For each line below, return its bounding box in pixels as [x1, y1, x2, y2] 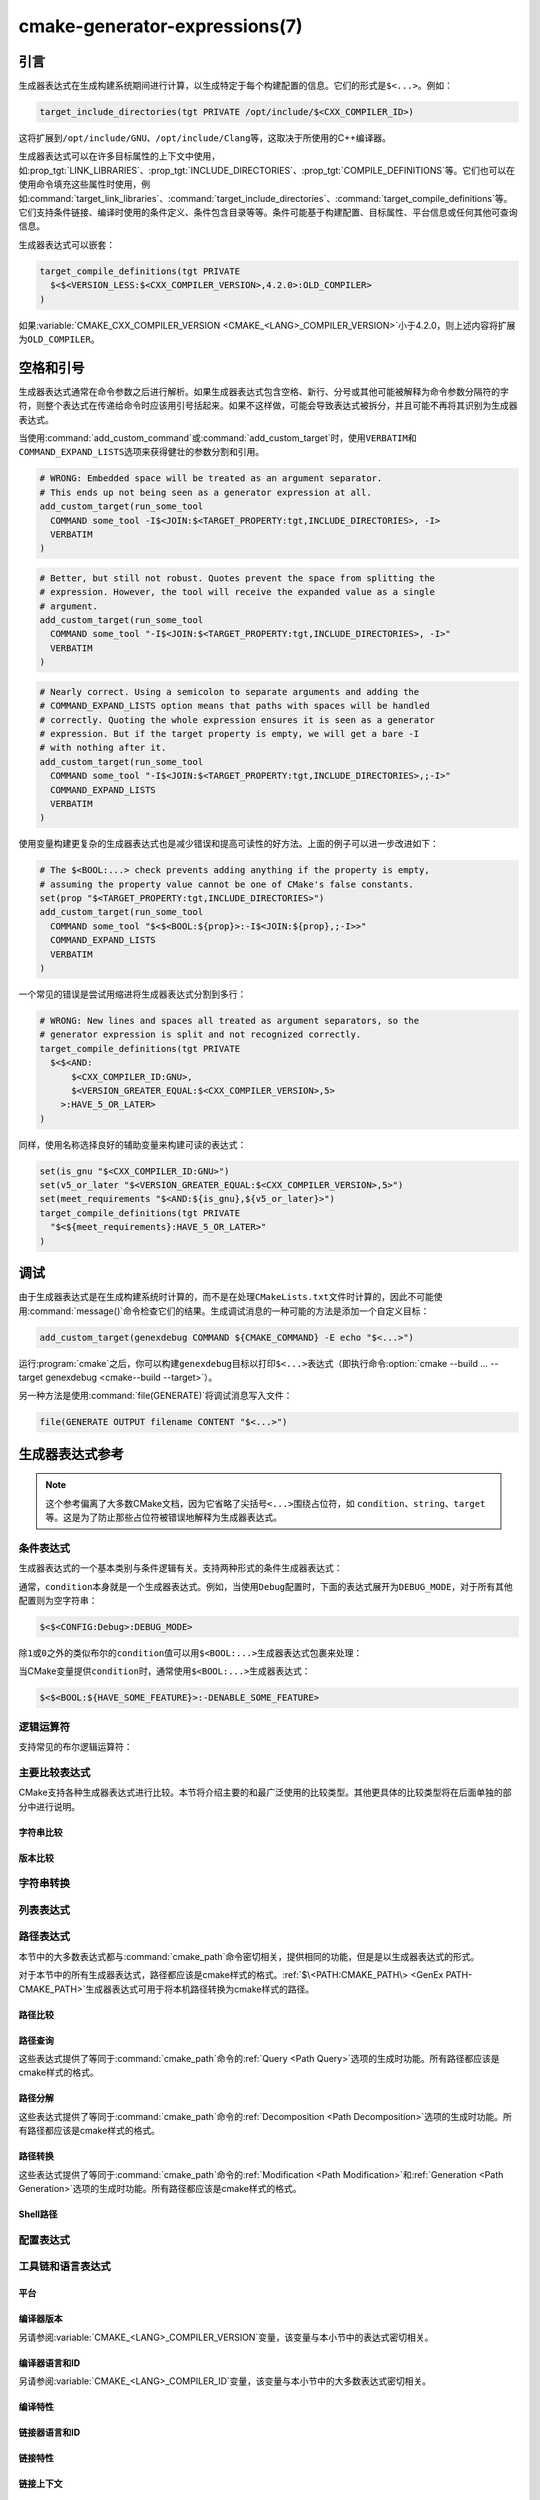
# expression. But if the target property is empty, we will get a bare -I [39, 728, 420, 739]
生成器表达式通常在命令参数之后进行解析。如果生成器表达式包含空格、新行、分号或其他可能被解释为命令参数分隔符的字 [18, 385, 509, 397]
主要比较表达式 [18, 1765, 91, 1779]
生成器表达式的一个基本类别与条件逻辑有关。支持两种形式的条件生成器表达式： [18, 1562, 343, 1574]
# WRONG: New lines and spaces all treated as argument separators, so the [39, 1015, 420, 1026]
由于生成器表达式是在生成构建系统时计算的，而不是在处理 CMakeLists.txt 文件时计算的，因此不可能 [18, 1291, 435, 1303]
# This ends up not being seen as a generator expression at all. [39, 486, 372, 498]
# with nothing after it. [39, 742, 167, 754]
